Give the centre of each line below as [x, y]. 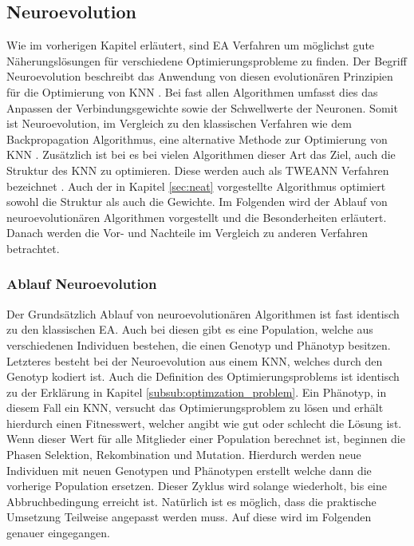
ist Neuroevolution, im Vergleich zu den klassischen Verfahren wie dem [179, 123]
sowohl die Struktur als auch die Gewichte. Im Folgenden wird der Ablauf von [197, 202]
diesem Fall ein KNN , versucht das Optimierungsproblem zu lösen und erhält [195, 408]
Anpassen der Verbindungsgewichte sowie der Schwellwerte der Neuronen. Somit [202, 107]
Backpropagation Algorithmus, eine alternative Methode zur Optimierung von [197, 138]
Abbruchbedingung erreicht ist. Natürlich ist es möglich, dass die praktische [191, 501]
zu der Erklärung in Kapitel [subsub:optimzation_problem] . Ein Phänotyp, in [197, 392]
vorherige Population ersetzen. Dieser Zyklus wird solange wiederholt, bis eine [197, 486]
